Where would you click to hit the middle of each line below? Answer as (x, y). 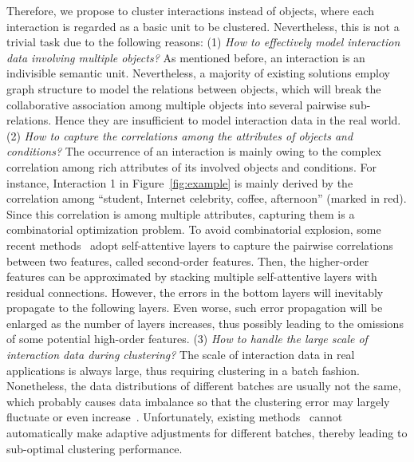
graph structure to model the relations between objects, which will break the (194, 88)
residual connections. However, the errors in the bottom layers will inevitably (195, 292)
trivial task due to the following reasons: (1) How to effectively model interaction (203, 42)
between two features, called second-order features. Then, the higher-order (188, 261)
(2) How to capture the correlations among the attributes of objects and (180, 135)
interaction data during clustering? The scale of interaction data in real (181, 355)
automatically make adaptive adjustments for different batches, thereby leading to (207, 433)
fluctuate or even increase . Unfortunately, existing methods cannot (175, 417)
